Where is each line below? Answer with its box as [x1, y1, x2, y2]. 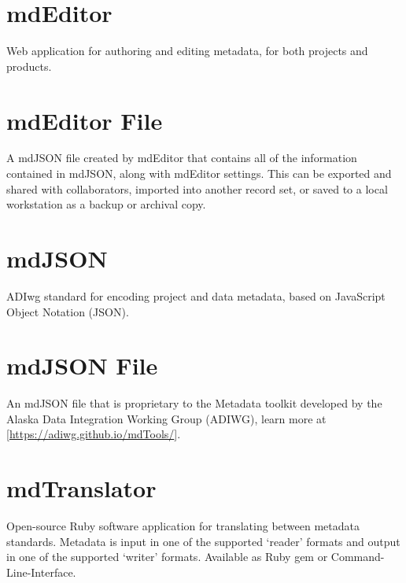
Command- [330, 548, 385, 565]
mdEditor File [6, 104, 163, 136]
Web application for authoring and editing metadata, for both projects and [6, 42, 368, 59]
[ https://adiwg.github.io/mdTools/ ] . [6, 426, 181, 442]
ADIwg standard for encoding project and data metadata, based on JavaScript [6, 287, 386, 304]
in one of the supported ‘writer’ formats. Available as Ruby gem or [6, 548, 328, 565]
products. [6, 57, 52, 74]
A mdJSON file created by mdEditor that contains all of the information [6, 149, 357, 166]
